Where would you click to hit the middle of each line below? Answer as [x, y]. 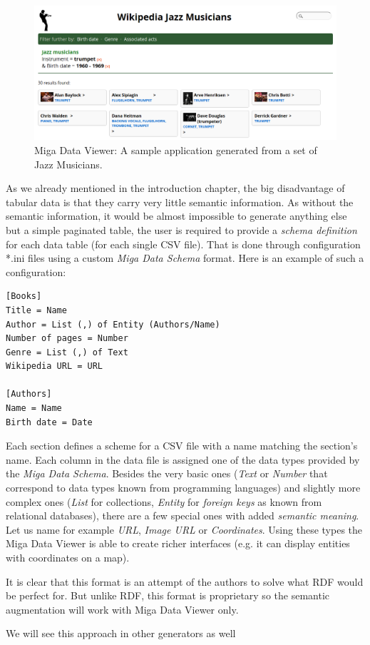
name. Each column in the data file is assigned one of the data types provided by [183, 459]
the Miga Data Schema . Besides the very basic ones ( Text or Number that [167, 473]
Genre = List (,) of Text [67, 352]
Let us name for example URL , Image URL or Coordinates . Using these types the [184, 529]
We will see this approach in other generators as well [121, 633]
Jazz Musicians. [68, 164]
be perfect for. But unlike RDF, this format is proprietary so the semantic [168, 595]
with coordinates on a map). [68, 558]
